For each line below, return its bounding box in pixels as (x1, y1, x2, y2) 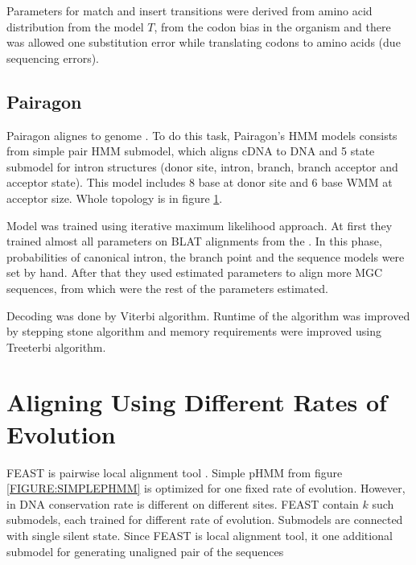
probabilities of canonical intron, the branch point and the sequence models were (6, 248, 405, 265)
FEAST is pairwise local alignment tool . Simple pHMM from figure (6, 464, 343, 480)
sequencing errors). (6, 49, 99, 66)
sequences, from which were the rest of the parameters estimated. (6, 279, 328, 296)
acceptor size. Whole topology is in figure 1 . (6, 189, 223, 206)
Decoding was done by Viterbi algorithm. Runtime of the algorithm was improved (6, 307, 410, 324)
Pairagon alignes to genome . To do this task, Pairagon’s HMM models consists (6, 126, 397, 143)
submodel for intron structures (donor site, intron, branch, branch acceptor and (6, 158, 398, 175)
